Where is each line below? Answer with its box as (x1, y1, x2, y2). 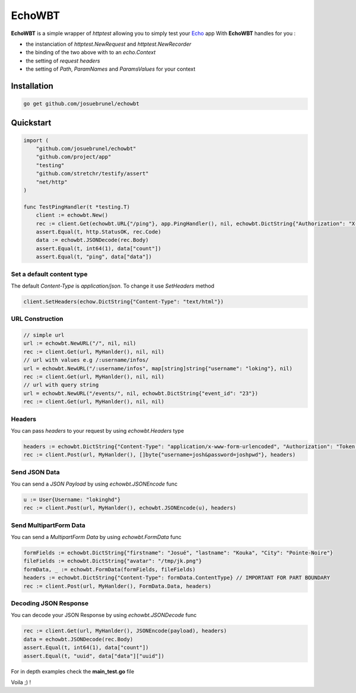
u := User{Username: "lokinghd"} (23, 496, 121, 503)
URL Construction (11, 315, 63, 323)
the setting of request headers (26, 57, 100, 64)
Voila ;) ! (11, 678, 31, 686)
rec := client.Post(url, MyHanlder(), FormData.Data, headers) (23, 582, 212, 590)
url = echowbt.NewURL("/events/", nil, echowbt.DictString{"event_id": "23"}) (23, 390, 258, 396)
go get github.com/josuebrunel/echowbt (23, 100, 139, 107)
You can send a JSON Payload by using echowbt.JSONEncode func (11, 480, 178, 487)
